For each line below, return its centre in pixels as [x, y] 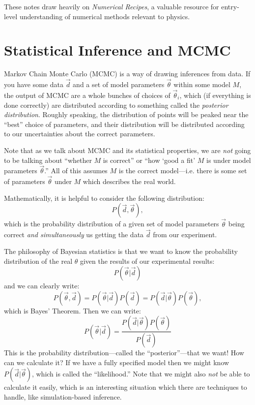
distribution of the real [38, 261]
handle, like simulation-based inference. [63, 396]
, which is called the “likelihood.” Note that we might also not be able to [141, 374]
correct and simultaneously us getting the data [74, 234]
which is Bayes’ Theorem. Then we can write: [72, 310]
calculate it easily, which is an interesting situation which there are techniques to [126, 387]
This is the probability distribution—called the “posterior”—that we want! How [124, 353]
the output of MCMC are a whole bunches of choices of [87, 95]
